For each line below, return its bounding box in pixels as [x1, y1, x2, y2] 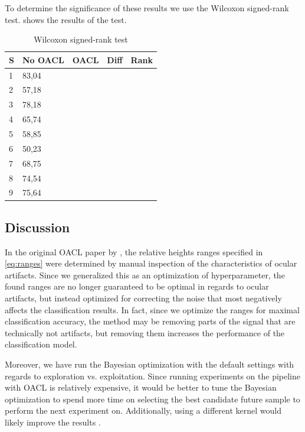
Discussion [5, 217, 70, 236]
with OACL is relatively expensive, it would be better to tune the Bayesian [5, 381, 277, 394]
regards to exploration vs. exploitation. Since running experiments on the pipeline [5, 369, 300, 382]
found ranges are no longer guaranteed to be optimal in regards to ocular [5, 280, 269, 293]
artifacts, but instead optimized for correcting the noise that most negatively [5, 292, 282, 304]
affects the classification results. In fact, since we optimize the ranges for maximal [5, 303, 300, 316]
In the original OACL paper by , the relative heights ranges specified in [5, 245, 263, 258]
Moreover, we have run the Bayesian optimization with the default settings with [5, 358, 294, 371]
